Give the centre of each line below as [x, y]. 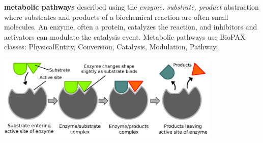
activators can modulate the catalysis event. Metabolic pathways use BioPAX [125, 36]
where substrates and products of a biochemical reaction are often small [116, 17]
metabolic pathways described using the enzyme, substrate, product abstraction [131, 7]
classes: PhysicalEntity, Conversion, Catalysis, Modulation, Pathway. [111, 47]
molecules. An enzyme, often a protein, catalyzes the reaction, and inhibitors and [131, 27]
